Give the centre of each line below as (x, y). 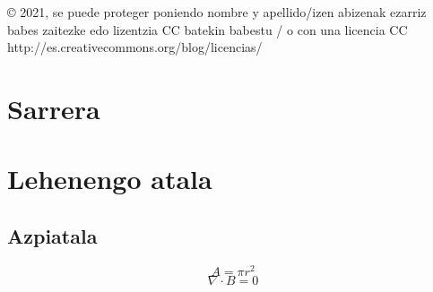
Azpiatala (52, 235)
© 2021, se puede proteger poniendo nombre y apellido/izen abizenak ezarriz (217, 12)
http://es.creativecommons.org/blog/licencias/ (135, 47)
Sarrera (54, 108)
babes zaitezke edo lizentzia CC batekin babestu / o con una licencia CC (208, 29)
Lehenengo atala (110, 179)
